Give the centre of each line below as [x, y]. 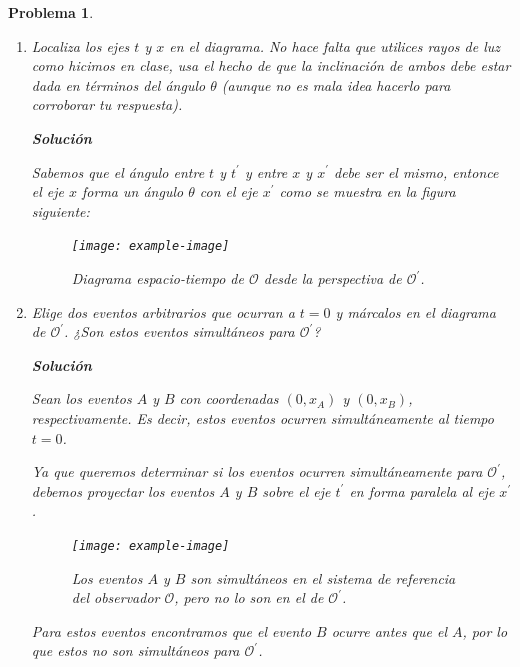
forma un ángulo [133, 191]
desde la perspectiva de [332, 278]
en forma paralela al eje [422, 490]
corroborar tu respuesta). [107, 104]
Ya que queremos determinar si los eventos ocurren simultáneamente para [257, 471]
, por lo [485, 630]
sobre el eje [296, 490]
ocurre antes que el [389, 630]
